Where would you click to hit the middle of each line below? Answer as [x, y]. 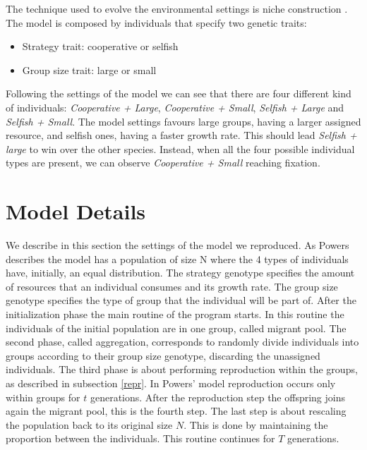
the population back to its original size [89, 424]
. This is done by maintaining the [256, 424]
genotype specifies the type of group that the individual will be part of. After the [181, 300]
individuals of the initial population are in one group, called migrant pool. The [176, 328]
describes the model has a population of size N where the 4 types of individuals [177, 259]
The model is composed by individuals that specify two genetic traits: [156, 22]
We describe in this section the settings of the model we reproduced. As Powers [178, 245]
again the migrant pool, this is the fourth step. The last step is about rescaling [176, 411]
